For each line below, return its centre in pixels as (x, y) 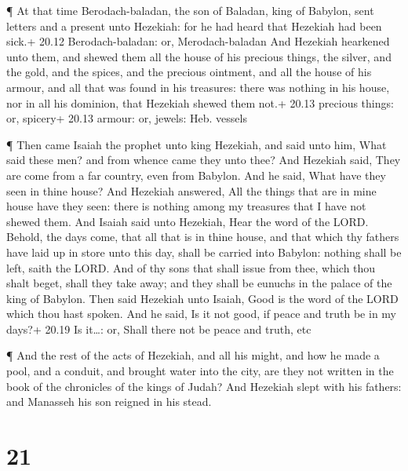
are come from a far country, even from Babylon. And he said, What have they (196, 175)
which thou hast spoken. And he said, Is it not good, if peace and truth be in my (201, 314)
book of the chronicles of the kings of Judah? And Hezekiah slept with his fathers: (204, 386)
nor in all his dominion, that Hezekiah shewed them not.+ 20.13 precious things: (200, 102)
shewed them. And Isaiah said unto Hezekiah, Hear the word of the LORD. (188, 221)
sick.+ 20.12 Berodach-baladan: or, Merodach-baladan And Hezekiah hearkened (198, 41)
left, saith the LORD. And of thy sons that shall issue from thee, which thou (191, 267)
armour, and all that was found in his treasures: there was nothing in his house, (198, 87)
